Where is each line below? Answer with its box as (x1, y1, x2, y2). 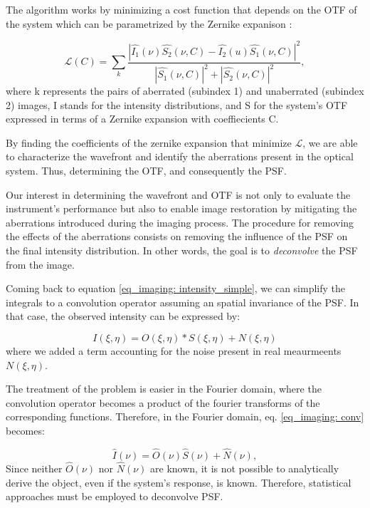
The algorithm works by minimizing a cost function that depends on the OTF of (6, 2, 357, 16)
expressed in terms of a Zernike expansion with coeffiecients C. (6, 111, 279, 126)
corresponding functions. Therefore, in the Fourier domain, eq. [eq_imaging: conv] (6, 409, 364, 424)
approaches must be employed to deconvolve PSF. (6, 489, 223, 504)
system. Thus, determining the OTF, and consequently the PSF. (6, 163, 287, 178)
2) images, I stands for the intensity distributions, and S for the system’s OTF (6, 97, 348, 112)
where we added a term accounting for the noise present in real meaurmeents (6, 343, 342, 358)
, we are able (302, 135, 358, 150)
